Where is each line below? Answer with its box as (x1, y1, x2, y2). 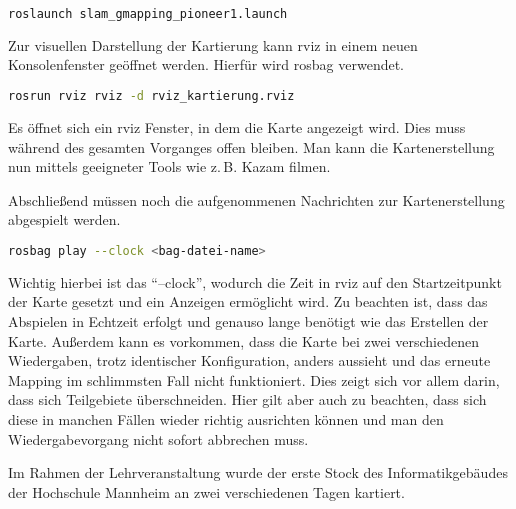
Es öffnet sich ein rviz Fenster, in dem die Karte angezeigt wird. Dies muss (8, 116, 466, 137)
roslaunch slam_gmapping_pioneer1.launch (8, 7, 288, 21)
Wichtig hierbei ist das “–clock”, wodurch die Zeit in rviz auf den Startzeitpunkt (8, 271, 502, 292)
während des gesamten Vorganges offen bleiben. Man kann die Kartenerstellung (8, 136, 495, 157)
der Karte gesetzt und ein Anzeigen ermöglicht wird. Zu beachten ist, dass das (8, 291, 488, 312)
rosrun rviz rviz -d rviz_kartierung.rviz (8, 89, 295, 104)
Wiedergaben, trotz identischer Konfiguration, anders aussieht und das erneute (8, 350, 491, 371)
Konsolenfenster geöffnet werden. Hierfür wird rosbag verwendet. (8, 54, 405, 75)
